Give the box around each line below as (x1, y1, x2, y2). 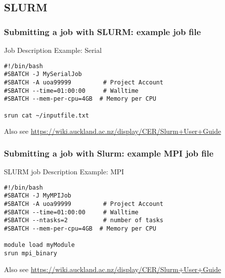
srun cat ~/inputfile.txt (4, 112, 89, 119)
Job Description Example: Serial (4, 45, 102, 55)
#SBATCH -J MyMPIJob (4, 192, 72, 199)
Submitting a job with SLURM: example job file (4, 25, 201, 38)
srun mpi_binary (4, 249, 57, 257)
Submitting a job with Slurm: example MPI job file (4, 147, 214, 159)
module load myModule (4, 241, 75, 249)
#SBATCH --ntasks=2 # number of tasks (4, 217, 164, 224)
